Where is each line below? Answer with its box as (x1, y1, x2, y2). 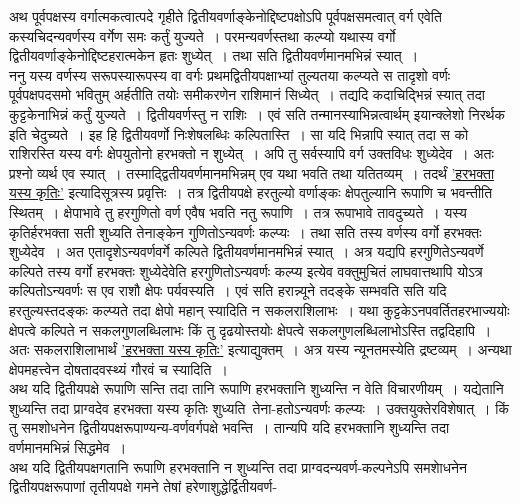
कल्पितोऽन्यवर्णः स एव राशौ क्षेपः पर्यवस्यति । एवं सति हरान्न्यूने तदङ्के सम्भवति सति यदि (9, 280, 447, 301)
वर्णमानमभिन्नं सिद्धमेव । (9, 437, 127, 458)
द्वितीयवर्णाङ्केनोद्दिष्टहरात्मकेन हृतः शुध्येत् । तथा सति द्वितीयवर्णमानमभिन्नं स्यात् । (9, 45, 419, 66)
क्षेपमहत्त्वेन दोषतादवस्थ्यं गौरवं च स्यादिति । (9, 358, 228, 379)
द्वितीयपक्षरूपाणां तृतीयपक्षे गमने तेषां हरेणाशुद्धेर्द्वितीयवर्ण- (9, 476, 278, 497)
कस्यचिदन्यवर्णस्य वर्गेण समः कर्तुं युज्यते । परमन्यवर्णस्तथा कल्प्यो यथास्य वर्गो (9, 25, 396, 46)
